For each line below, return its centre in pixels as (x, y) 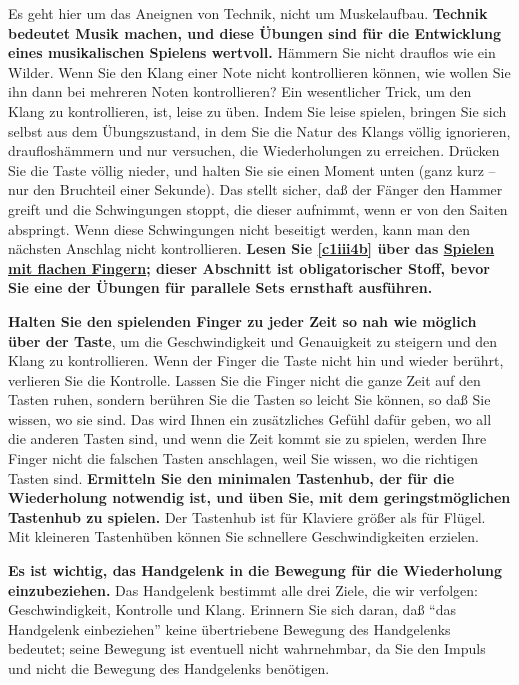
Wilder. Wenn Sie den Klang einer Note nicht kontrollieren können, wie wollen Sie (259, 71)
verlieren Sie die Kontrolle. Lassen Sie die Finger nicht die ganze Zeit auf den (244, 379)
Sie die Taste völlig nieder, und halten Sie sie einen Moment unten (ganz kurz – (252, 169)
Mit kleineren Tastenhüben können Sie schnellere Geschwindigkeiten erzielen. (244, 536)
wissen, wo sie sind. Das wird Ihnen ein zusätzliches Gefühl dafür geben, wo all (250, 418)
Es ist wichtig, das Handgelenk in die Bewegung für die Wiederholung (255, 570)
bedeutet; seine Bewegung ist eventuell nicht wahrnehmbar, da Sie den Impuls (247, 648)
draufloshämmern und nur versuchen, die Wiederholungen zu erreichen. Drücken (254, 150)
